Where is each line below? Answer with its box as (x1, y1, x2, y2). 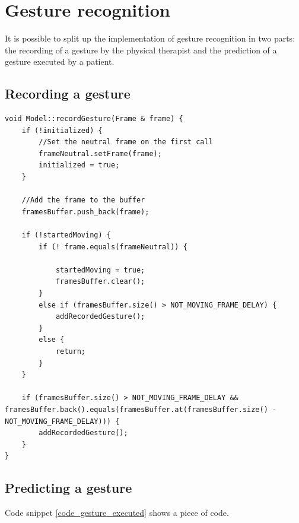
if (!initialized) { (21, 126, 103, 135)
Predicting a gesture (5, 478, 132, 497)
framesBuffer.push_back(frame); (21, 207, 149, 216)
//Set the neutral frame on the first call (39, 138, 213, 147)
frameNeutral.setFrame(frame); (39, 149, 162, 158)
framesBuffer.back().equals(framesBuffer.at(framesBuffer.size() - (5, 405, 277, 414)
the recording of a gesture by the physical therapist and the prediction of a (5, 43, 277, 56)
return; (55, 347, 86, 356)
